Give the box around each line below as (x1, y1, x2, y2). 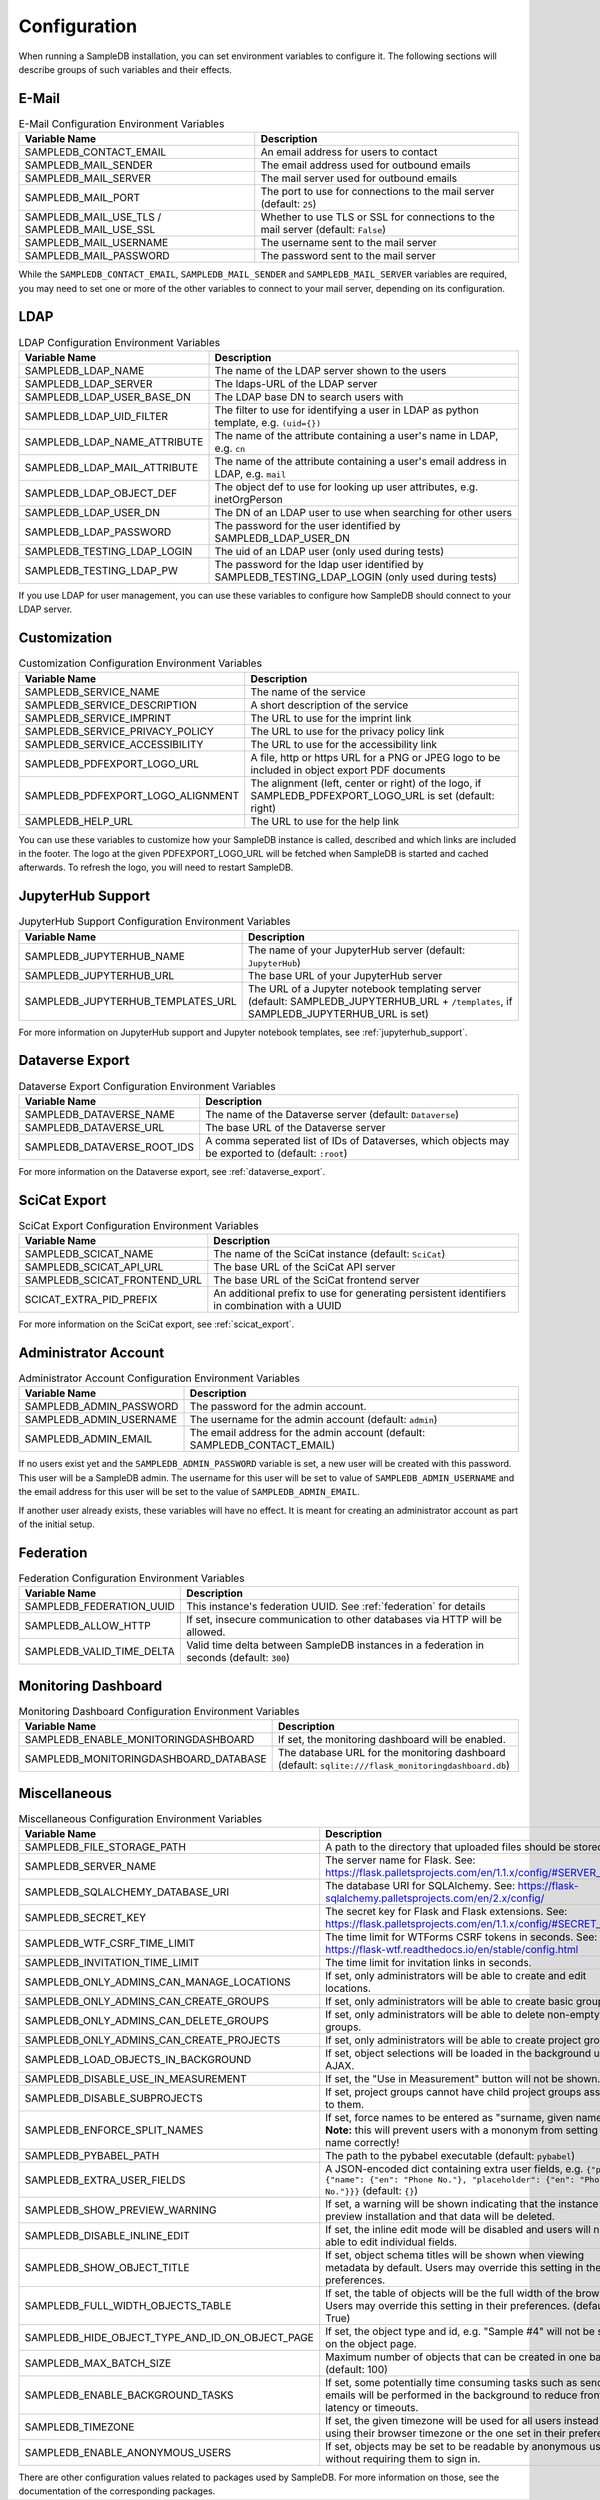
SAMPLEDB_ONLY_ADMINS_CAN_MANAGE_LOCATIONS (24, 1975, 292, 1989)
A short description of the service (250, 698, 409, 712)
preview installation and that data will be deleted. (325, 2210, 555, 2224)
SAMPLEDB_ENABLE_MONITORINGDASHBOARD (24, 1733, 255, 1747)
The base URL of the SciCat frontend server (213, 1273, 420, 1287)
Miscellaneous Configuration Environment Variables (18, 1811, 262, 1825)
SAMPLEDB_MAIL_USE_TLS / (24, 210, 162, 224)
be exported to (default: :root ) (205, 1146, 348, 1160)
